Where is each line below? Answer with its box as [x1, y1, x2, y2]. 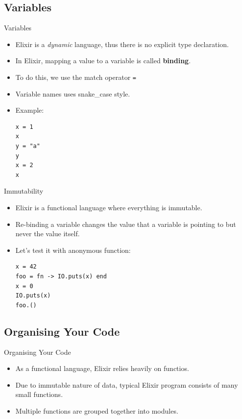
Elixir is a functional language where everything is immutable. [15, 202, 202, 212]
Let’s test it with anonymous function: [15, 245, 131, 255]
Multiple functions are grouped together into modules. [15, 405, 178, 416]
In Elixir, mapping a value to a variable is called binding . [15, 55, 191, 66]
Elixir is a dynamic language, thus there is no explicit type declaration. [15, 39, 229, 49]
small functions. [15, 389, 63, 399]
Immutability [4, 186, 44, 196]
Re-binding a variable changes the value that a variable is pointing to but [15, 219, 236, 229]
